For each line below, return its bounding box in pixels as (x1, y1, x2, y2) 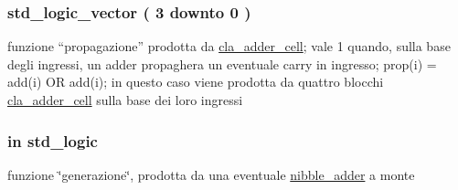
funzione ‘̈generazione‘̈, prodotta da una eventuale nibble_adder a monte (7, 164, 415, 184)
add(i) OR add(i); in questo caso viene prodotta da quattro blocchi (7, 72, 384, 91)
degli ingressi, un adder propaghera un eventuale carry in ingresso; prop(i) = (7, 54, 437, 73)
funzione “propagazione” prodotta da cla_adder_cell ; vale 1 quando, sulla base (7, 37, 451, 56)
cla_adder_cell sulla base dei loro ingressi (7, 90, 243, 109)
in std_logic (7, 129, 98, 152)
